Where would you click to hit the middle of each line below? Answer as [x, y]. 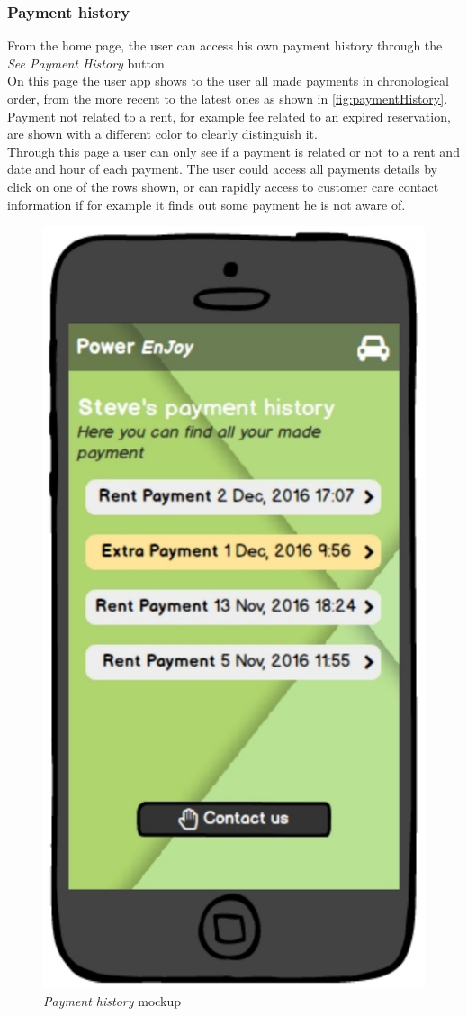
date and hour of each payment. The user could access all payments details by [222, 169]
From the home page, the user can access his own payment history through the [225, 45]
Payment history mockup [112, 1001]
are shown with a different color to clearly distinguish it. [162, 134]
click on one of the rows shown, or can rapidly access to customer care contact [223, 186]
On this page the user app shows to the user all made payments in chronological [228, 81]
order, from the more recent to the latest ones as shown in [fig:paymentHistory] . [228, 98]
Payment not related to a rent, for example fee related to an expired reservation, [229, 116]
